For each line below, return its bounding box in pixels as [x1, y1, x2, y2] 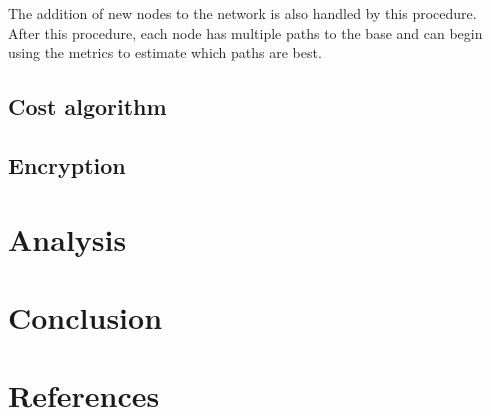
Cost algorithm [8, 91, 167, 122]
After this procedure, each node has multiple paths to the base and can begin [8, 22, 483, 43]
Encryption [8, 149, 126, 180]
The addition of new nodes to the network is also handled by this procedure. [8, 3, 477, 23]
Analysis [8, 218, 127, 259]
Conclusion [8, 296, 163, 337]
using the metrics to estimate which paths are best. [8, 42, 322, 63]
